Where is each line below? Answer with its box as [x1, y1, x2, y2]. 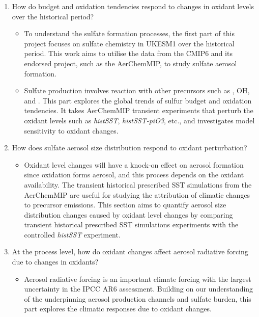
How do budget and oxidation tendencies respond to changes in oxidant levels [12, 1, 254, 11]
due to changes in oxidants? [12, 256, 99, 267]
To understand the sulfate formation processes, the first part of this [24, 28, 235, 39]
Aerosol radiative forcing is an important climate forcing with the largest [24, 273, 251, 284]
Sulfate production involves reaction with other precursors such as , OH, [24, 85, 250, 96]
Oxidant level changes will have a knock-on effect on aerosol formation [24, 159, 244, 170]
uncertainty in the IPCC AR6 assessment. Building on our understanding [24, 283, 253, 294]
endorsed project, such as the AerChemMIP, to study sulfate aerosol [24, 58, 237, 68]
